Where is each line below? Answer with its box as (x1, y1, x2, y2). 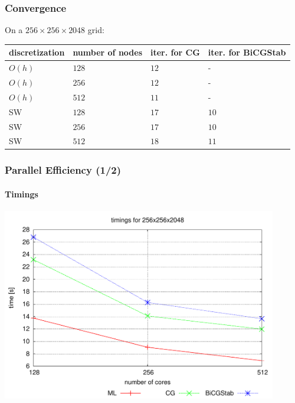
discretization (9, 46, 65, 58)
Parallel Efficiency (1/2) (5, 162, 122, 177)
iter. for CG (150, 46, 200, 58)
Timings (5, 187, 38, 200)
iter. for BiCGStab (208, 46, 286, 58)
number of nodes (73, 46, 143, 58)
